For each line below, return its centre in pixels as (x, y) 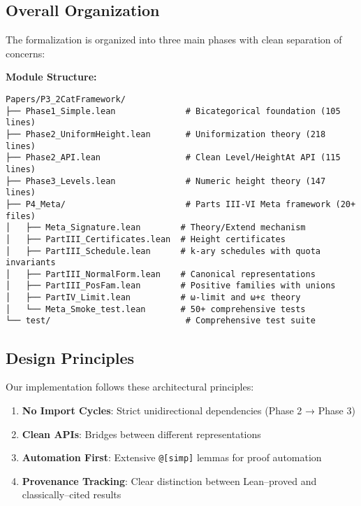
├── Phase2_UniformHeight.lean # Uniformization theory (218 (166, 134)
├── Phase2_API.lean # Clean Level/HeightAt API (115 (173, 158)
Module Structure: (51, 77)
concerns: (25, 53)
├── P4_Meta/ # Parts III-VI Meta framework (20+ (181, 204)
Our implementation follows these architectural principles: (130, 387)
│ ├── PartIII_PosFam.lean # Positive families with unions (171, 286)
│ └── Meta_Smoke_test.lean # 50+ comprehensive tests (156, 309)
